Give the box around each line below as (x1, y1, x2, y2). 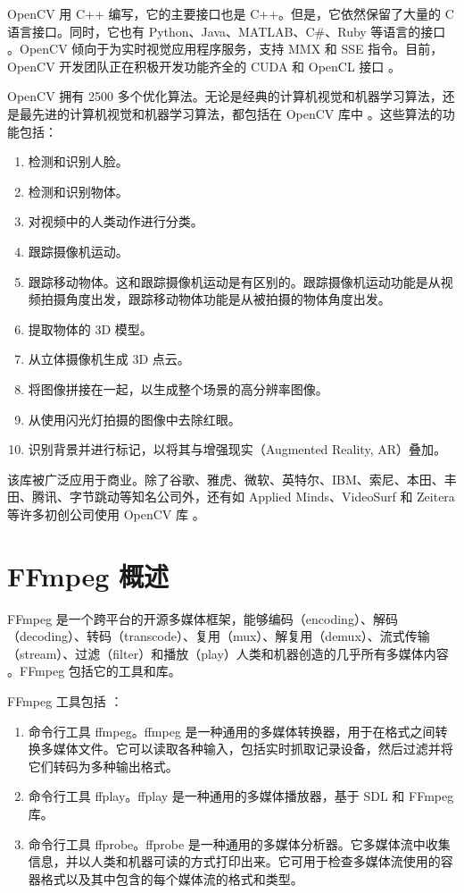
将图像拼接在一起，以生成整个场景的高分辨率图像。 (28, 379, 328, 398)
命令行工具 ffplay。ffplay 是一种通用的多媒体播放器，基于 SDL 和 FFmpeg (28, 787, 454, 805)
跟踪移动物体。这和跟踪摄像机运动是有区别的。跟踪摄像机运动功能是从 (28, 272, 441, 291)
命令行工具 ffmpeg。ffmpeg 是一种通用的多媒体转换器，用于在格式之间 (28, 721, 435, 740)
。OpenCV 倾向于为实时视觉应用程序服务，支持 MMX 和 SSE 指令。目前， (7, 39, 443, 58)
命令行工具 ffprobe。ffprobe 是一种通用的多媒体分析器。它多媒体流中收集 (28, 834, 451, 853)
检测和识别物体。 (28, 181, 128, 200)
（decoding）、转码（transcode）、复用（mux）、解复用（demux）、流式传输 (7, 627, 430, 645)
